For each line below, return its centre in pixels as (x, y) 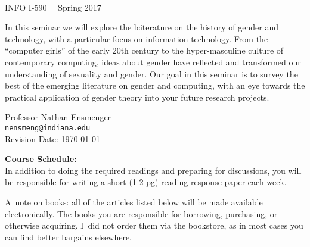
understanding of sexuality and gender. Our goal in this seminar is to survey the (151, 74)
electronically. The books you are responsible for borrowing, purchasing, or (141, 213)
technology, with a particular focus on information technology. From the (137, 38)
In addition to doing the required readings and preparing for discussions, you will (153, 170)
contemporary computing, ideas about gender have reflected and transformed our (153, 62)
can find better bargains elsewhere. (68, 237)
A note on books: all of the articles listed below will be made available (134, 201)
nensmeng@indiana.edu (48, 128)
